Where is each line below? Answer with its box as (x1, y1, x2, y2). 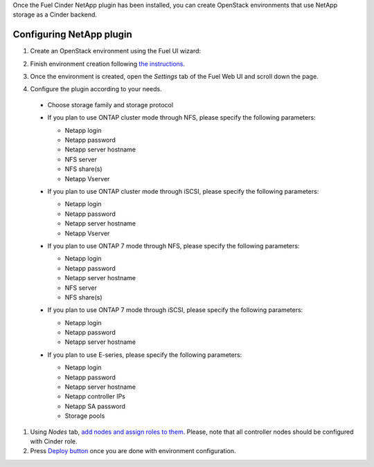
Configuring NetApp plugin (12, 28, 133, 41)
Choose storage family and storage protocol (47, 100, 173, 109)
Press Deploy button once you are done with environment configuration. (30, 447, 236, 455)
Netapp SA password (64, 402, 126, 410)
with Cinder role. (30, 437, 78, 446)
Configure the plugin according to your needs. (30, 85, 162, 93)
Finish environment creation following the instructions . (30, 59, 186, 68)
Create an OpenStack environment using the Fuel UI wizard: (30, 47, 201, 55)
